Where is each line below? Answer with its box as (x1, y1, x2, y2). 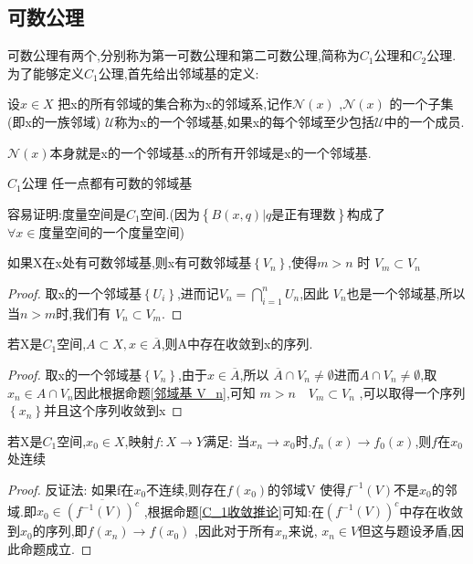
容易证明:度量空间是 (7, 204, 126, 223)
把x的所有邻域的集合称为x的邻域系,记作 (58, 94, 293, 113)
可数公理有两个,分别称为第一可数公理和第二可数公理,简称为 (7, 46, 360, 65)
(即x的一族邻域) (7, 111, 101, 131)
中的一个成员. (384, 111, 465, 131)
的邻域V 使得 (268, 479, 346, 498)
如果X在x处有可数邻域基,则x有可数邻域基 (7, 253, 252, 272)
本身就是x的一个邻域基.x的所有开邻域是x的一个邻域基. (49, 142, 372, 162)
